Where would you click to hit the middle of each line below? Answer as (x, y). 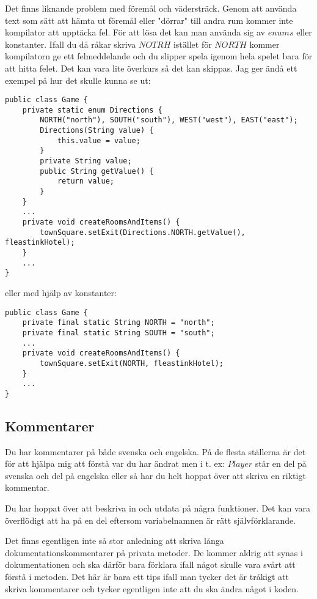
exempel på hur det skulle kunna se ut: (78, 80)
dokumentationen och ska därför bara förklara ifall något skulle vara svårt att (150, 564)
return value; (86, 181)
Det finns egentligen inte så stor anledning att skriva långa (115, 541)
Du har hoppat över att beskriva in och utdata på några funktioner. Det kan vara (158, 508)
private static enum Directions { (92, 110)
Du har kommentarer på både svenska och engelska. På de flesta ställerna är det (155, 451)
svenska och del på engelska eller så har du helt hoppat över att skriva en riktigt (155, 475)
